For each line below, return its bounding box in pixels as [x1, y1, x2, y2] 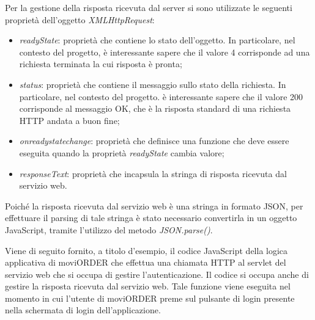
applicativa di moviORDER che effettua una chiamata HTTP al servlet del [5, 256, 286, 269]
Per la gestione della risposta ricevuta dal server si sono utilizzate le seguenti [5, 1, 292, 13]
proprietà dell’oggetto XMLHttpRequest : [5, 13, 155, 26]
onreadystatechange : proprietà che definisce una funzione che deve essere [19, 134, 289, 147]
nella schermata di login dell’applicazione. [5, 304, 161, 316]
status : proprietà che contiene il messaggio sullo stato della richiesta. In [19, 78, 286, 90]
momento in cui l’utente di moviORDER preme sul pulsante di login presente [5, 291, 295, 304]
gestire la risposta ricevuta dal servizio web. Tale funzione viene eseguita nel [5, 280, 291, 293]
